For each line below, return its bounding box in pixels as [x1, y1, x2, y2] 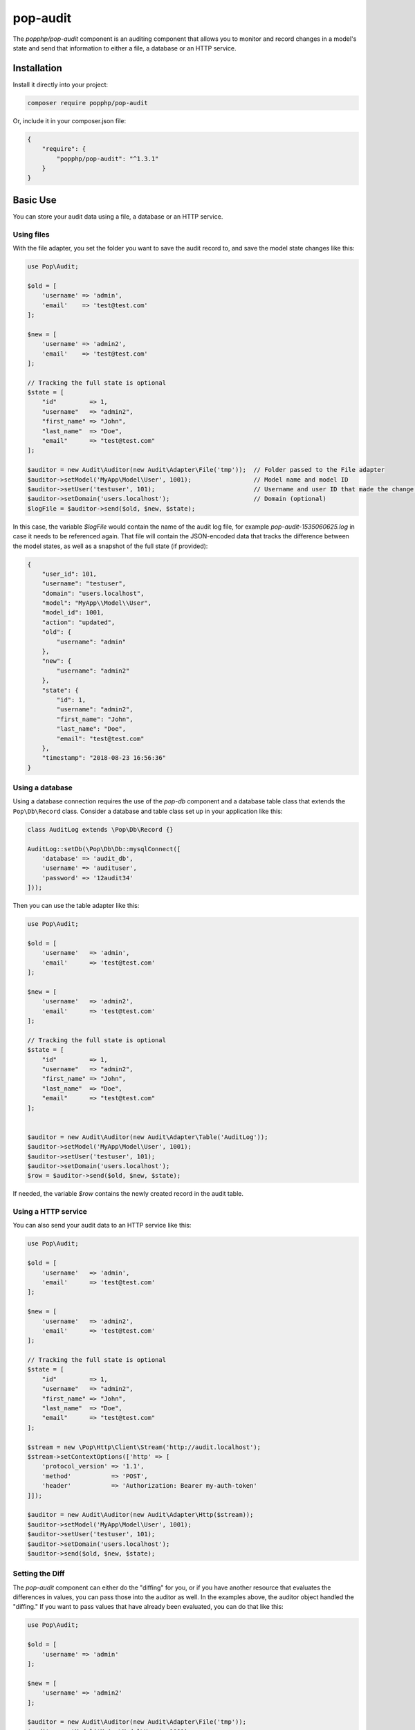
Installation [12, 62, 62, 74]
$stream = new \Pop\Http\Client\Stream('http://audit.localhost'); [27, 1443, 261, 1451]
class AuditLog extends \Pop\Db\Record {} [27, 826, 174, 833]
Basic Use [12, 194, 57, 206]
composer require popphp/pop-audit [27, 99, 148, 107]
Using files [12, 229, 50, 239]
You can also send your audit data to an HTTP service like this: [12, 1221, 192, 1230]
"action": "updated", [41, 618, 116, 626]
